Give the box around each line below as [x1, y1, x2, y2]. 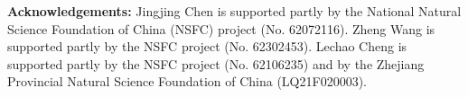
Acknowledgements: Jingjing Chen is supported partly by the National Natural [7, 2, 462, 20]
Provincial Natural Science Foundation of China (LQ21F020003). [7, 72, 367, 91]
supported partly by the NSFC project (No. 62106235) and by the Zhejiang [7, 54, 425, 73]
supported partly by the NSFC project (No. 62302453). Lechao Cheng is [7, 37, 407, 56]
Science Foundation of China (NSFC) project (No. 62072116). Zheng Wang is [7, 19, 435, 38]
